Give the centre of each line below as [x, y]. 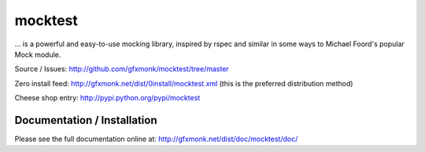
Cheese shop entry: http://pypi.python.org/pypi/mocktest [107, 98]
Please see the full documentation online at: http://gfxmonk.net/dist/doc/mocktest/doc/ [156, 139]
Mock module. [38, 54]
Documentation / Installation [86, 120]
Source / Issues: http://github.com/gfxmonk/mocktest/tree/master [122, 69]
